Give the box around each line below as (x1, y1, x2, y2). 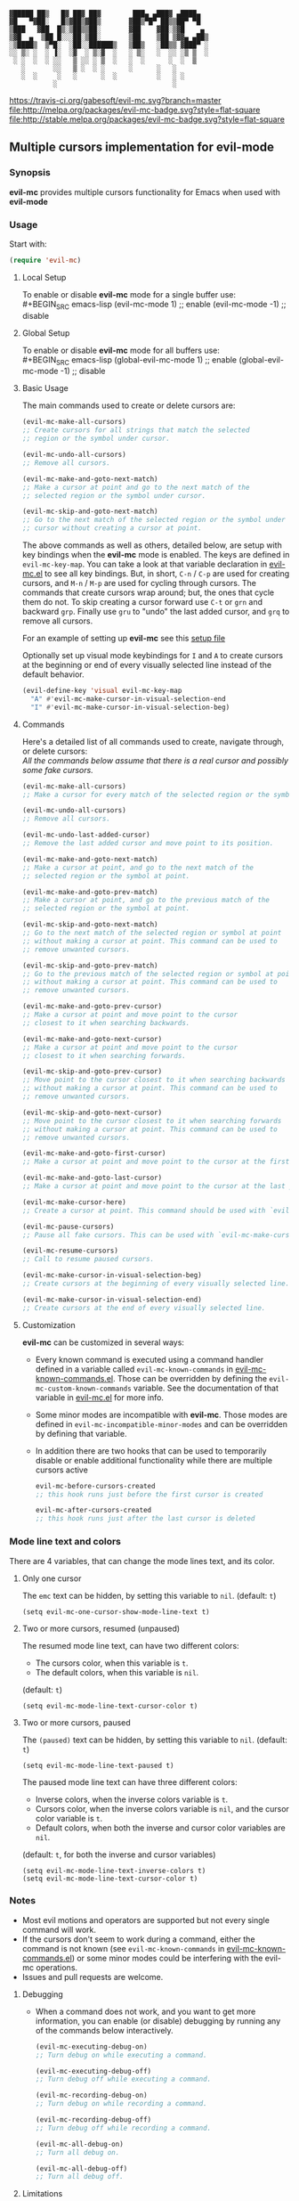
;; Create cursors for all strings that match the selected (21, 426, 250, 435)
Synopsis (9, 167, 51, 179)
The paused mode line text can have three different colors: (21, 1776, 238, 1787)
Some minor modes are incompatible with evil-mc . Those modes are (35, 1409, 287, 1420)
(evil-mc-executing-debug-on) (35, 2042, 149, 2051)
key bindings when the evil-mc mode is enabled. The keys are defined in (21, 550, 290, 560)
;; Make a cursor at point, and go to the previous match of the (21, 896, 270, 905)
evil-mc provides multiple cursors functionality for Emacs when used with (9, 186, 280, 197)
